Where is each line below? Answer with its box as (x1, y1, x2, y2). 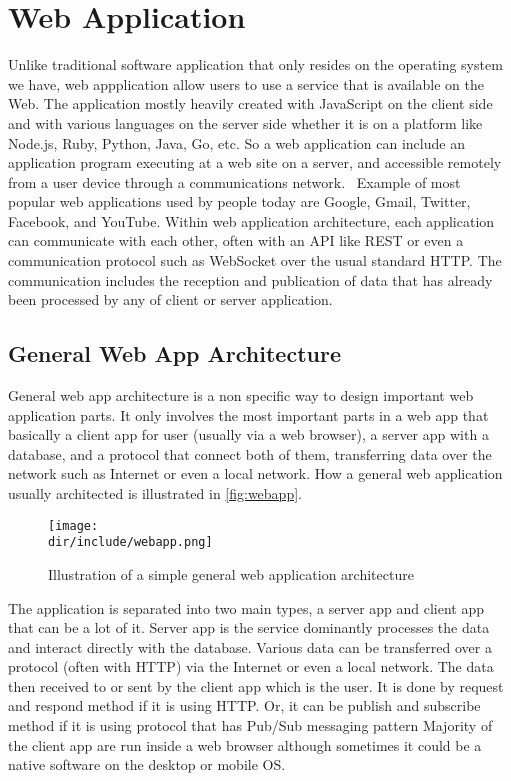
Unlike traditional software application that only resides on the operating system (8, 54, 503, 75)
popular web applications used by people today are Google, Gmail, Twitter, (8, 191, 471, 212)
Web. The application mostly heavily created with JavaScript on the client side (8, 93, 493, 114)
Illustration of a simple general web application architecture (48, 563, 414, 584)
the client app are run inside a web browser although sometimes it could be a (8, 734, 482, 755)
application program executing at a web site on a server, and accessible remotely (8, 152, 502, 173)
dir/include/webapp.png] (48, 535, 213, 550)
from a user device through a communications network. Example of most (8, 171, 461, 192)
